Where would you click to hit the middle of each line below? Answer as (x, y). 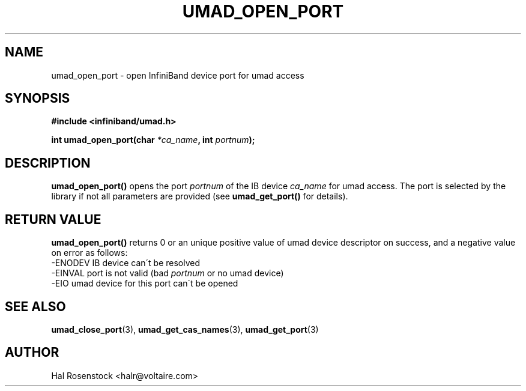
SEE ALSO (35, 306)
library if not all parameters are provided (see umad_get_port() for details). (200, 196)
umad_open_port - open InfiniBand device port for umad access (178, 75)
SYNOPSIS (38, 99)
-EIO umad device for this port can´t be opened (145, 283)
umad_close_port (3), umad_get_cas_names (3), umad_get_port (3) (185, 329)
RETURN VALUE (53, 219)
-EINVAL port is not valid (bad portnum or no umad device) (168, 273)
